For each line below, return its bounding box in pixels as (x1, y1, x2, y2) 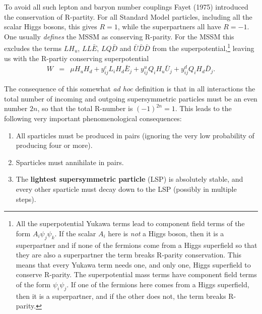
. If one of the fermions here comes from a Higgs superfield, (67, 279, 249, 289)
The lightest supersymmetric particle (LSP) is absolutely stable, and (16, 174, 243, 184)
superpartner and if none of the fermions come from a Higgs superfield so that (16, 239, 257, 250)
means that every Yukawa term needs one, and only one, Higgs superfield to (16, 259, 251, 270)
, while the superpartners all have (117, 21, 221, 32)
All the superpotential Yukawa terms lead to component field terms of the (16, 218, 245, 229)
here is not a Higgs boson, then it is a (108, 228, 224, 238)
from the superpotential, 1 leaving (152, 41, 254, 54)
